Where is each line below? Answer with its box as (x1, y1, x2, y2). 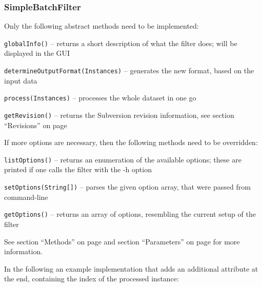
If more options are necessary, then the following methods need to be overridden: (4, 137, 258, 148)
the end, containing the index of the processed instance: (4, 273, 179, 284)
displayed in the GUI (4, 48, 70, 58)
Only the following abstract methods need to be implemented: (4, 20, 199, 31)
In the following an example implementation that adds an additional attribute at (4, 263, 258, 274)
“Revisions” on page (4, 119, 67, 130)
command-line (4, 191, 48, 202)
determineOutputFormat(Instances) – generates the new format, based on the (4, 65, 254, 76)
